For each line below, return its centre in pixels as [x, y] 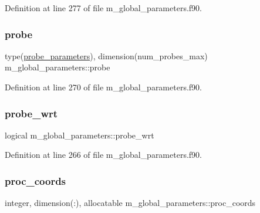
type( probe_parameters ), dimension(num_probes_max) [106, 55]
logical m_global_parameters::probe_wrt [80, 135]
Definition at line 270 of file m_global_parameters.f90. [103, 87]
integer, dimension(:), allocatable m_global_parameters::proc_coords [130, 203]
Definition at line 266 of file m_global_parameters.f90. [103, 155]
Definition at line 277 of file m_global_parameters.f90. [103, 8]
